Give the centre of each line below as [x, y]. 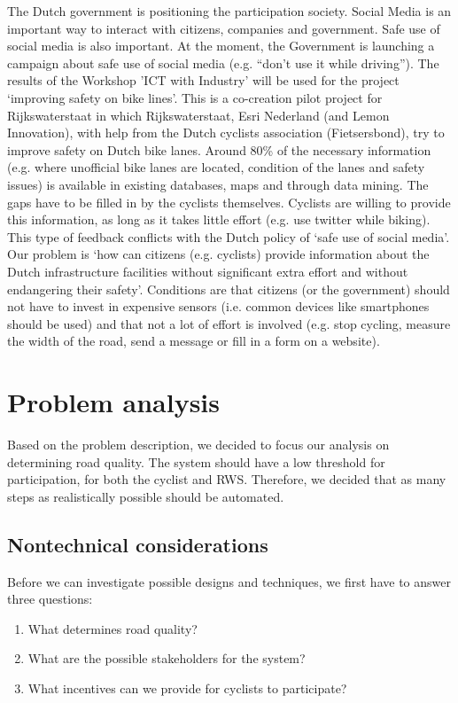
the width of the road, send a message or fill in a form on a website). [194, 341]
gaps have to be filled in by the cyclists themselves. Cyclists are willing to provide [229, 202]
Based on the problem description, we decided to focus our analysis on [198, 444]
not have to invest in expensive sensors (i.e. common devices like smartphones [218, 306]
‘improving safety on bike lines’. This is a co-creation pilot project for [195, 97]
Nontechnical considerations [138, 544]
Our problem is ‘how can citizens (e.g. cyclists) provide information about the [218, 254]
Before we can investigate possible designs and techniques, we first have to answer [229, 581]
